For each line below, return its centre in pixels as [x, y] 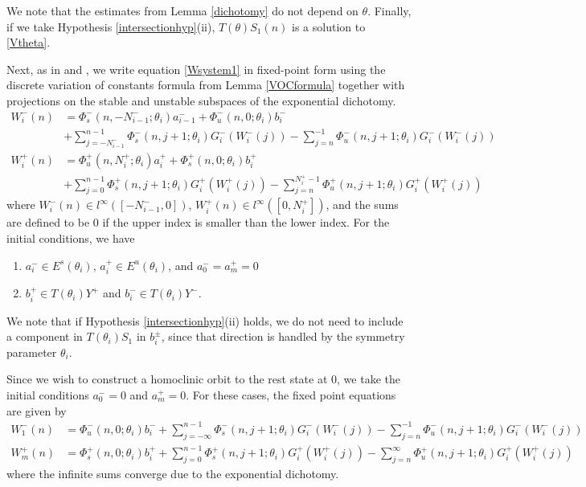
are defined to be [48, 222]
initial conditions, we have [71, 238]
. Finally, [389, 10]
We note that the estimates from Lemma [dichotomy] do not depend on [182, 10]
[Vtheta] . [29, 42]
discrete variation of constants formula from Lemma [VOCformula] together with [206, 85]
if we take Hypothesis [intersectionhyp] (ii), [111, 26]
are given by [37, 410]
